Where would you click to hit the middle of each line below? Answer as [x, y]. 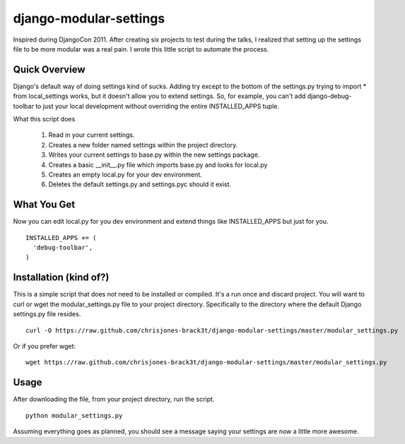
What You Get [44, 205]
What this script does [44, 119]
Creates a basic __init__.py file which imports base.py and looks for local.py [158, 164]
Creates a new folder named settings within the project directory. [143, 145]
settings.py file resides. [47, 314]
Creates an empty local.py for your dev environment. [125, 174]
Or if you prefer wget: [45, 346]
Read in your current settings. [92, 135]
